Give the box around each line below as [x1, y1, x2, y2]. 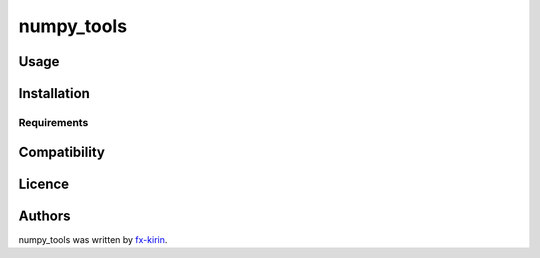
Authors [18, 207, 71, 224]
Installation [18, 85, 90, 102]
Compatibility [18, 143, 105, 160]
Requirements [18, 115, 89, 129]
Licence [18, 175, 70, 192]
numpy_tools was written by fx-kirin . [18, 233, 168, 245]
